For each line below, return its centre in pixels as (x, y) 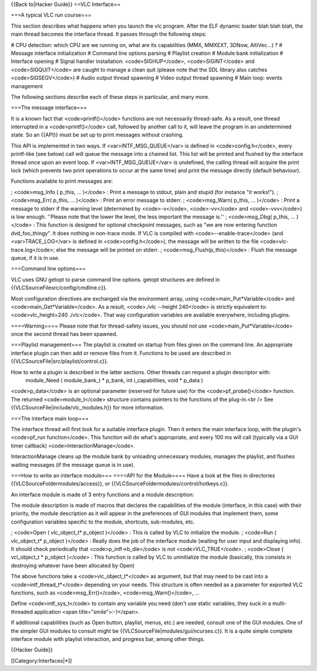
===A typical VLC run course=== (51, 15)
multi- (279, 603)
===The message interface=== (49, 108)
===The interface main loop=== (50, 418)
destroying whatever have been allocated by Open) (73, 565)
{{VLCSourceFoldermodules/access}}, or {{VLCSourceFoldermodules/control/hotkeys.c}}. (120, 484)
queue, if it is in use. (35, 258)
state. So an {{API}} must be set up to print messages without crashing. (97, 135)
